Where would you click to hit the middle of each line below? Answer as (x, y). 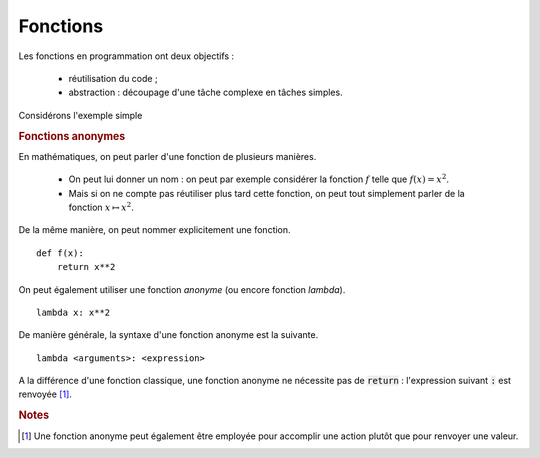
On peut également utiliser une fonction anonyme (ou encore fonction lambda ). (182, 289)
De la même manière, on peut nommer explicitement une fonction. (154, 230)
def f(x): (60, 253)
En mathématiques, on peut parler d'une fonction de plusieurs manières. (167, 156)
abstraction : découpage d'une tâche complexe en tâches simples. (206, 92)
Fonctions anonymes (72, 136)
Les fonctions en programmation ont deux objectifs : (126, 56)
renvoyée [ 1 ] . (45, 394)
